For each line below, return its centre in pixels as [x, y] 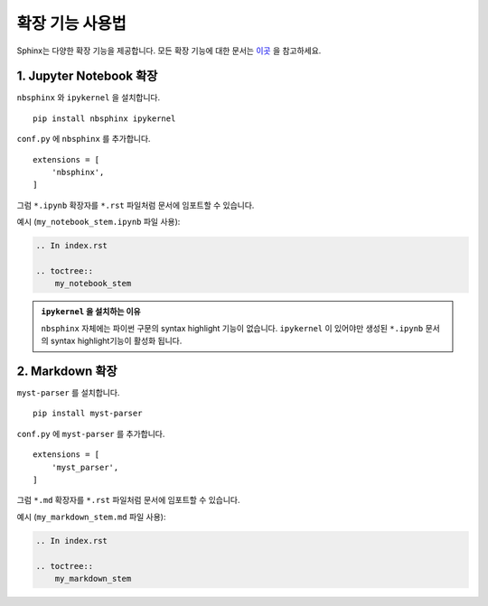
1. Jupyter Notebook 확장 [87, 76]
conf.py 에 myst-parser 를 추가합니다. [91, 434]
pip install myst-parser [88, 414]
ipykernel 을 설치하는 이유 [91, 312]
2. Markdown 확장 [67, 371]
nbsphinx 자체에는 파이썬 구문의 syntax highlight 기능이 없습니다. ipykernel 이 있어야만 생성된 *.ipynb [232, 328]
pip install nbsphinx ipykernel [104, 118]
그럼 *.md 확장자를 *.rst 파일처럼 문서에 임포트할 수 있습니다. [128, 500]
